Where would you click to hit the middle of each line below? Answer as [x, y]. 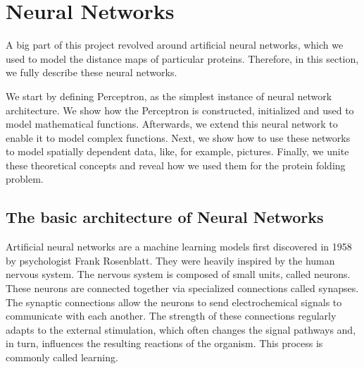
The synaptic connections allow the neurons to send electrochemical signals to [174, 302]
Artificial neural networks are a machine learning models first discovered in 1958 [179, 247]
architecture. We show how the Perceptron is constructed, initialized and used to [180, 110]
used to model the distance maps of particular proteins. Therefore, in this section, [182, 58]
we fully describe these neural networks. [92, 72]
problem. [25, 179]
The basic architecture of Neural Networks [165, 217]
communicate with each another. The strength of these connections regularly [171, 316]
